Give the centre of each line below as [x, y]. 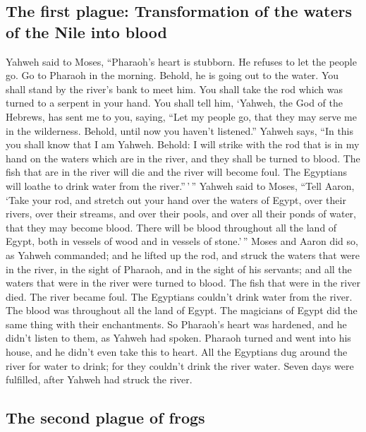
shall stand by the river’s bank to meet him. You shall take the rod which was [175, 89]
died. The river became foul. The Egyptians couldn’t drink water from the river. [179, 296]
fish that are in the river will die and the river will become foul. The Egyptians [176, 172]
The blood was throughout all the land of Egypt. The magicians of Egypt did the [182, 310]
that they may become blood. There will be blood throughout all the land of [171, 227]
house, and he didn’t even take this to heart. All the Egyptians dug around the [177, 352]
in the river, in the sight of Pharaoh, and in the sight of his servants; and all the [179, 269]
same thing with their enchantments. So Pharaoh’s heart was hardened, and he [176, 324]
